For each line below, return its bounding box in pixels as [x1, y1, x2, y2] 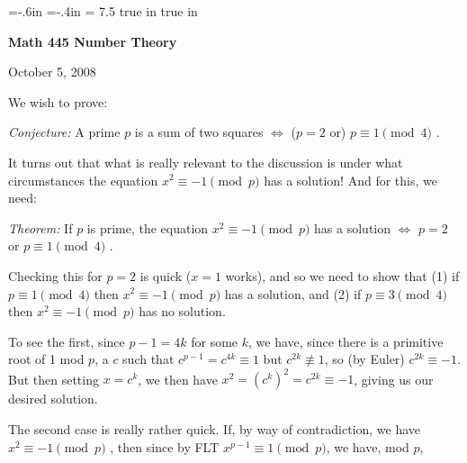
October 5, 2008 [8, 62, 96, 81]
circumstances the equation [8, 170, 158, 189]
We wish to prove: [8, 92, 108, 111]
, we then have [138, 369, 218, 388]
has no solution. [139, 302, 226, 321]
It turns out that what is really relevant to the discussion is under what [8, 152, 403, 171]
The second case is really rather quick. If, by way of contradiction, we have [8, 420, 421, 438]
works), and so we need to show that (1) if [225, 266, 460, 285]
